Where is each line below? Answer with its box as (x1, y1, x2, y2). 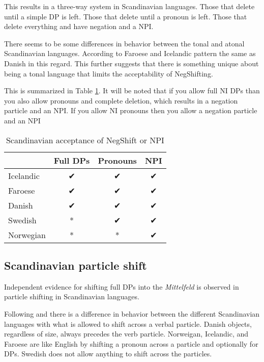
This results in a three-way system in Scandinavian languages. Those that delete (4, 1, 255, 11)
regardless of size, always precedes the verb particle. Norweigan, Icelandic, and (4, 328, 249, 339)
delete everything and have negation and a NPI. (4, 21, 154, 32)
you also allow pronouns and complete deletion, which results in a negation (4, 95, 238, 106)
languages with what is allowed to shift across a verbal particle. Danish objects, (4, 318, 252, 329)
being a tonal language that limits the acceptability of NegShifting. (4, 68, 213, 79)
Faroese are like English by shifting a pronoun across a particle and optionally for (4, 338, 258, 349)
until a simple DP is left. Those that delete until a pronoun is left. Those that (4, 11, 247, 21)
